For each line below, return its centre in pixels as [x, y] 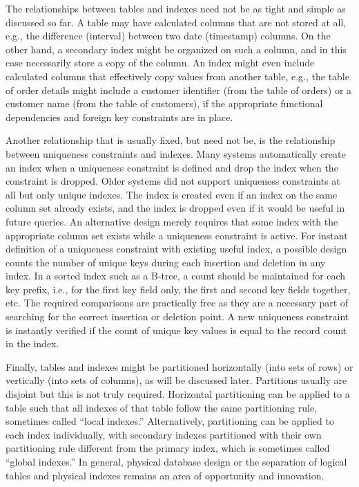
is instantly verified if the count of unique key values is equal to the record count [176, 330]
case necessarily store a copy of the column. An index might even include [160, 63]
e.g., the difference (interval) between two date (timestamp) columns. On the [168, 36]
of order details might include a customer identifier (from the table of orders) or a [179, 90]
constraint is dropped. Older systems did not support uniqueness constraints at [173, 181]
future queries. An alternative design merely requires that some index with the [172, 221]
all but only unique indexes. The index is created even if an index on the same [172, 194]
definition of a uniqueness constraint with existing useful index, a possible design [176, 249]
